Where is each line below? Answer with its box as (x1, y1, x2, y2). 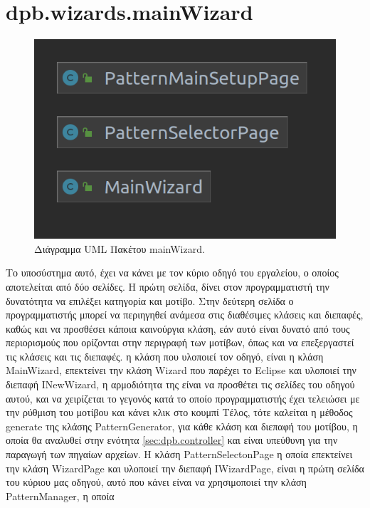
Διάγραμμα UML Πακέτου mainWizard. (34, 241, 205, 256)
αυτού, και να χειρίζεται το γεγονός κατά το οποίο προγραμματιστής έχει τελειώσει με (6, 390, 360, 405)
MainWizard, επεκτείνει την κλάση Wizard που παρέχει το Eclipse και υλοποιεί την (6, 363, 356, 378)
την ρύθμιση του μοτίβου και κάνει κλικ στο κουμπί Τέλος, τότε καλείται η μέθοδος (6, 405, 353, 420)
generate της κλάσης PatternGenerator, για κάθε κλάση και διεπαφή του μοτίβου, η (6, 418, 358, 433)
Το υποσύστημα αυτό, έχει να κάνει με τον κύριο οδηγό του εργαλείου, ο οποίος (6, 265, 339, 280)
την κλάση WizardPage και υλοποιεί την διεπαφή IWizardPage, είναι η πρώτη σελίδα (6, 460, 364, 475)
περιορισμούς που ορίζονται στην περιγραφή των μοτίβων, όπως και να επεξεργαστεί (6, 335, 354, 350)
